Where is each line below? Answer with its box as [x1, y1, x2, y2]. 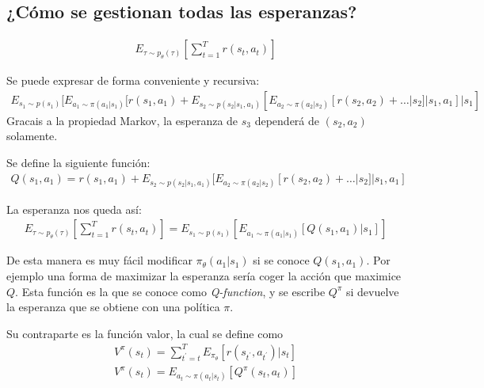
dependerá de [254, 112, 320, 128]
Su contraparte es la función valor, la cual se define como [6, 325, 284, 341]
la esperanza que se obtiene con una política [6, 299, 220, 315]
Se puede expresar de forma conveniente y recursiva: [6, 72, 260, 89]
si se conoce [253, 252, 310, 268]
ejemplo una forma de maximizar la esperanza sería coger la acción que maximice [6, 268, 402, 284]
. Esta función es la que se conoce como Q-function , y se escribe [15, 283, 326, 299]
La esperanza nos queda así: [6, 200, 142, 217]
